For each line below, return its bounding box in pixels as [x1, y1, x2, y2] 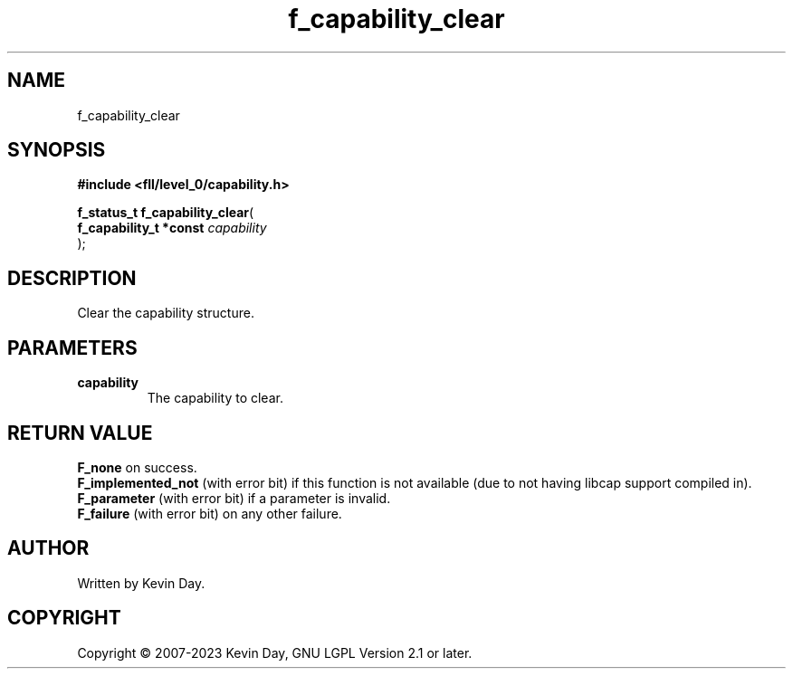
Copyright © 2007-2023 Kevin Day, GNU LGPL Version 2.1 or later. [77, 644, 473, 661]
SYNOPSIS [7, 138, 106, 162]
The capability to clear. [147, 390, 283, 406]
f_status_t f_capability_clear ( [77, 205, 254, 221]
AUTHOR [7, 537, 90, 560]
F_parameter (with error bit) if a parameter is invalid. [77, 490, 391, 506]
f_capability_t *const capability [77, 220, 267, 236]
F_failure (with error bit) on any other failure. [77, 505, 342, 521]
